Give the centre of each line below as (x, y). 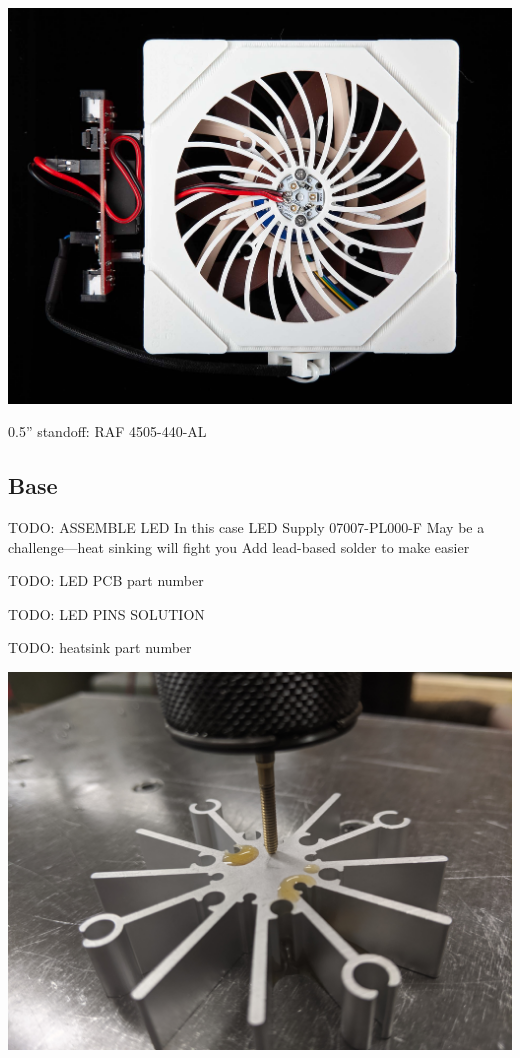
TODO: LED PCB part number (106, 580)
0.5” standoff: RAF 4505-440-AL (107, 431)
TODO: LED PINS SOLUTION (106, 613)
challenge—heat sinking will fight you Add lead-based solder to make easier (239, 546)
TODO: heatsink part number (100, 647)
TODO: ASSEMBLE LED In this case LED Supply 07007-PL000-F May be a (246, 527)
